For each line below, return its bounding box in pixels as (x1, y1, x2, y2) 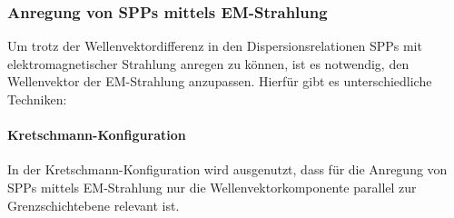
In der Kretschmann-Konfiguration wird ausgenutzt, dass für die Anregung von (7, 160, 448, 179)
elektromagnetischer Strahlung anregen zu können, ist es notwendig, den (7, 54, 410, 73)
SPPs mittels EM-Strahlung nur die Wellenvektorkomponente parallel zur (7, 177, 417, 196)
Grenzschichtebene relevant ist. (7, 195, 180, 214)
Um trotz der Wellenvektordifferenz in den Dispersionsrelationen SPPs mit (7, 36, 422, 55)
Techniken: (7, 90, 67, 108)
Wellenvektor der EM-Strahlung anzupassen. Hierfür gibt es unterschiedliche (7, 72, 432, 91)
